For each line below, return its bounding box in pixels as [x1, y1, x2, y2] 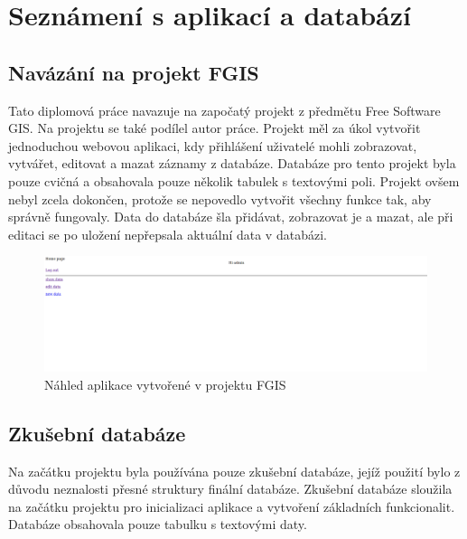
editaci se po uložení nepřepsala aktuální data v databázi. [8, 224, 327, 243]
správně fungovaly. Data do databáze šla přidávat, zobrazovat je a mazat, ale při [8, 207, 453, 226]
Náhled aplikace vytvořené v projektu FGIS [44, 374, 286, 393]
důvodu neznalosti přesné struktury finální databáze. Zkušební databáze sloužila [8, 479, 453, 498]
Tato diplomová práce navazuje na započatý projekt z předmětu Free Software [8, 100, 441, 119]
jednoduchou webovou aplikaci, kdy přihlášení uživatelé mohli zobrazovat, [8, 136, 417, 155]
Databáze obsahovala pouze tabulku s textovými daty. [8, 515, 307, 534]
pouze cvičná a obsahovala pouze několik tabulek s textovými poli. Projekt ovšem [8, 171, 460, 190]
